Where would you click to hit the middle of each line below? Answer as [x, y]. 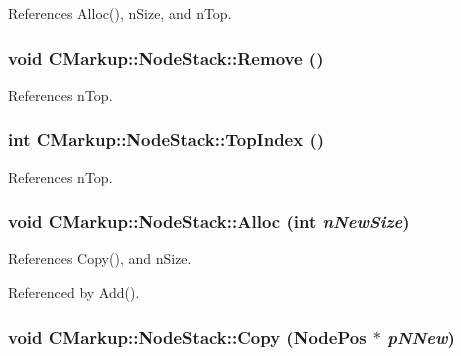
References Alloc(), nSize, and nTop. [120, 13]
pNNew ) [421, 336]
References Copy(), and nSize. [100, 258]
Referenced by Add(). [74, 292]
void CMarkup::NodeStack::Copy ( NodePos [187, 336]
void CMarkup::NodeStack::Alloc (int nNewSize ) [209, 221]
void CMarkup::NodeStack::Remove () [166, 57]
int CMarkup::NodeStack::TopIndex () [166, 139]
